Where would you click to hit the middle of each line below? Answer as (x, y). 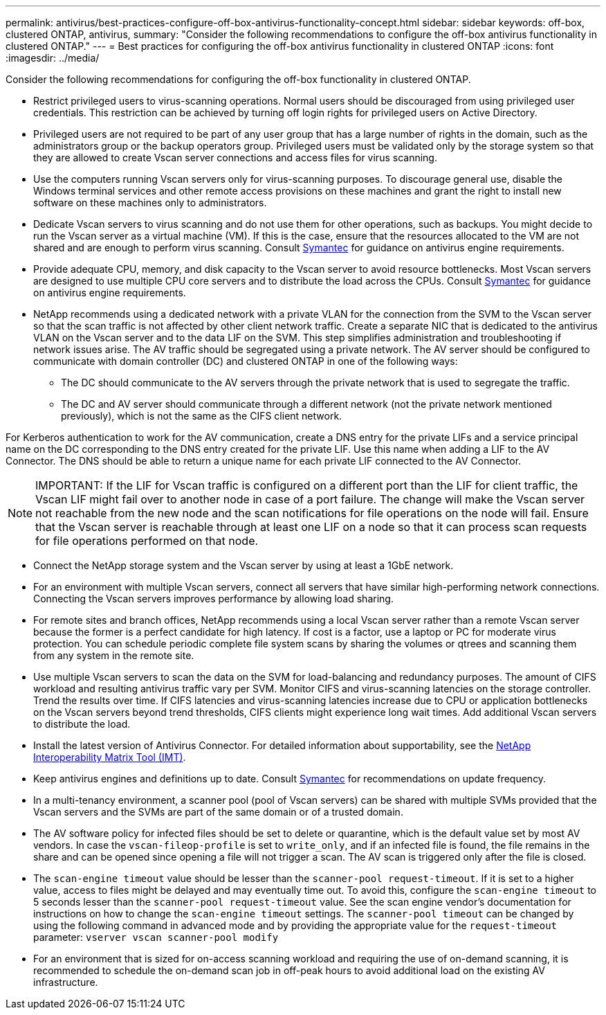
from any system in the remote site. (114, 655)
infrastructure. (66, 982)
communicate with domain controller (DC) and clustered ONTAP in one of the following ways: (246, 361)
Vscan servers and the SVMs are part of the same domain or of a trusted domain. (218, 812)
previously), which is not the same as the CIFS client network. (202, 416)
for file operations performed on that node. (147, 541)
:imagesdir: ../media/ (53, 58)
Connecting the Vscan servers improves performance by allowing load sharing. (213, 599)
